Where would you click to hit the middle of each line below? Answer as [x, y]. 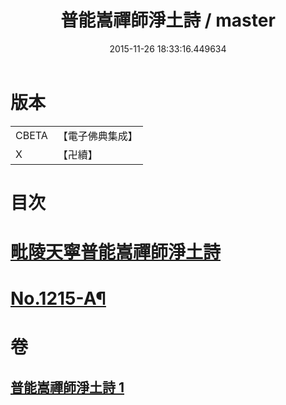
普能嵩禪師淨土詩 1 [67, 387]
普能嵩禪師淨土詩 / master [168, 20]
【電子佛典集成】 [97, 136]
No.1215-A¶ [58, 298]
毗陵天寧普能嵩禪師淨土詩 [116, 252]
